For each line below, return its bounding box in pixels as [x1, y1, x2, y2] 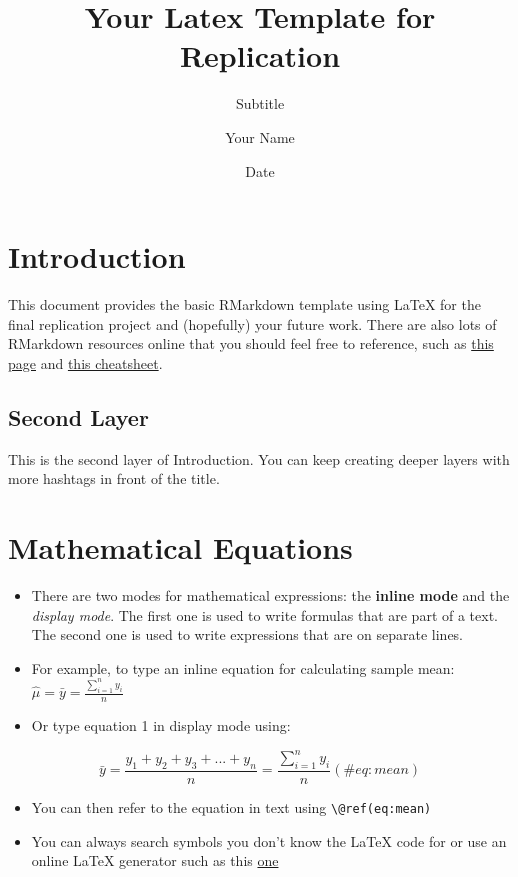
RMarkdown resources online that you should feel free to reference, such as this [8, 333, 494, 354]
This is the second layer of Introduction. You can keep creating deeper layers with [8, 448, 510, 469]
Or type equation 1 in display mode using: [31, 714, 291, 735]
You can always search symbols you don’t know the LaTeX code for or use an [31, 830, 507, 851]
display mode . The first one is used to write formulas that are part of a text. [31, 604, 498, 625]
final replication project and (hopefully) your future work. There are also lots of [8, 313, 497, 334]
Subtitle [235, 93, 285, 114]
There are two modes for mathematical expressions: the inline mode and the [31, 584, 510, 605]
